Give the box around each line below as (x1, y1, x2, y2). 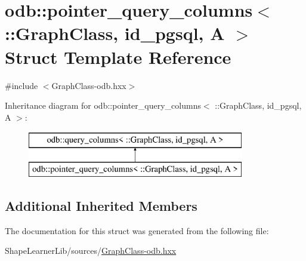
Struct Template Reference (5, 44, 231, 69)
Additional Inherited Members (5, 196, 197, 214)
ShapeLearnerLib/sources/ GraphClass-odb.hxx (5, 244, 177, 257)
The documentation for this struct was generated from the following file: (5, 224, 269, 237)
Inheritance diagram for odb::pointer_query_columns (5, 99, 201, 112)
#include (5, 79, 38, 91)
